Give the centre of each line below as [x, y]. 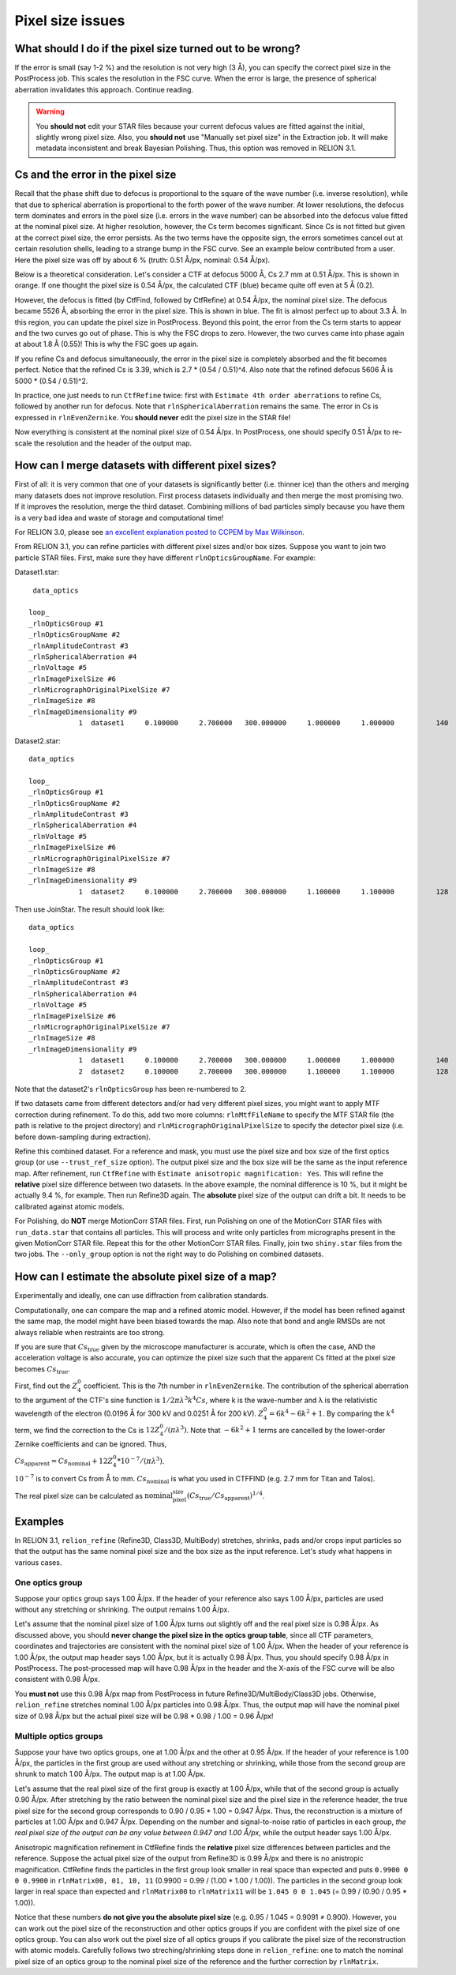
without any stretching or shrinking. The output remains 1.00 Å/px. [122, 1610]
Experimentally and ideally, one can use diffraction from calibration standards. [142, 1296]
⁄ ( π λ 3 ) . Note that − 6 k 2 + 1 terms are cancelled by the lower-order [275, 1430]
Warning [50, 111]
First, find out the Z [46, 1386]
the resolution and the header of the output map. [113, 443]
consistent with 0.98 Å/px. [57, 1680]
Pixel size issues [70, 21]
